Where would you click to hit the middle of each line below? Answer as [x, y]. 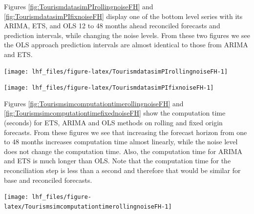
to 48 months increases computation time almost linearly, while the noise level [121, 142]
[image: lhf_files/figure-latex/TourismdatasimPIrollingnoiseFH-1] [116, 71]
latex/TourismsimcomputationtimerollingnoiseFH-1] [88, 206]
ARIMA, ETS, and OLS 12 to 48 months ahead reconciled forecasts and [112, 26]
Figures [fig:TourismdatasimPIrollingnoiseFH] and [79, 6]
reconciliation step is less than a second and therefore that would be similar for [122, 170]
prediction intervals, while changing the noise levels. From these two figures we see [127, 35]
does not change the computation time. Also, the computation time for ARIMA [123, 151]
